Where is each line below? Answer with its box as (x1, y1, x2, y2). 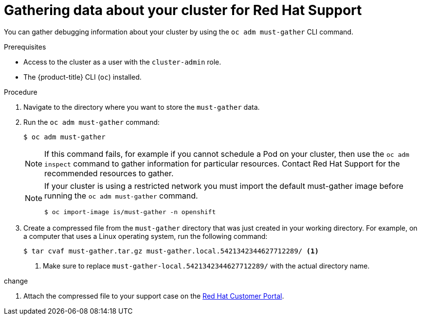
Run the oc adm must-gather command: (23, 118, 160, 126)
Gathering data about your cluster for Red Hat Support (4, 2, 362, 18)
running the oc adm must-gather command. (44, 190, 198, 201)
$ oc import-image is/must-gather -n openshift (44, 208, 216, 216)
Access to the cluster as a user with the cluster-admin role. (23, 57, 221, 66)
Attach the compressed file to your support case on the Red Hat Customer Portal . (23, 291, 284, 300)
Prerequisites (4, 42, 46, 51)
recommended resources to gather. (44, 168, 174, 178)
